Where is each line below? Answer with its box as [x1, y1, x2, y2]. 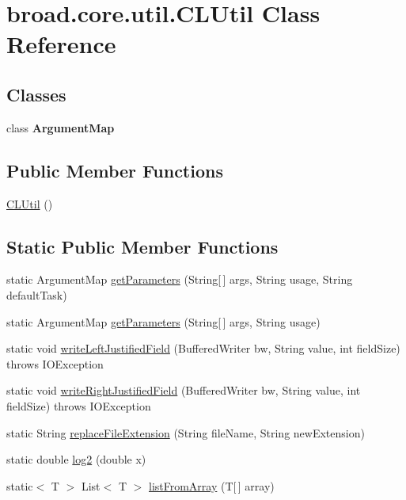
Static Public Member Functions [6, 234, 279, 258]
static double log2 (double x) [6, 451, 146, 468]
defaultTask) [6, 286, 67, 303]
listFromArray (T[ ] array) [148, 477, 275, 494]
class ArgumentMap [6, 119, 115, 135]
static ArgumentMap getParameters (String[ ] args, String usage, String [6, 271, 353, 288]
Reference [6, 28, 116, 60]
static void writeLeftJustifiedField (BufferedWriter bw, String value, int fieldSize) [6, 340, 400, 357]
